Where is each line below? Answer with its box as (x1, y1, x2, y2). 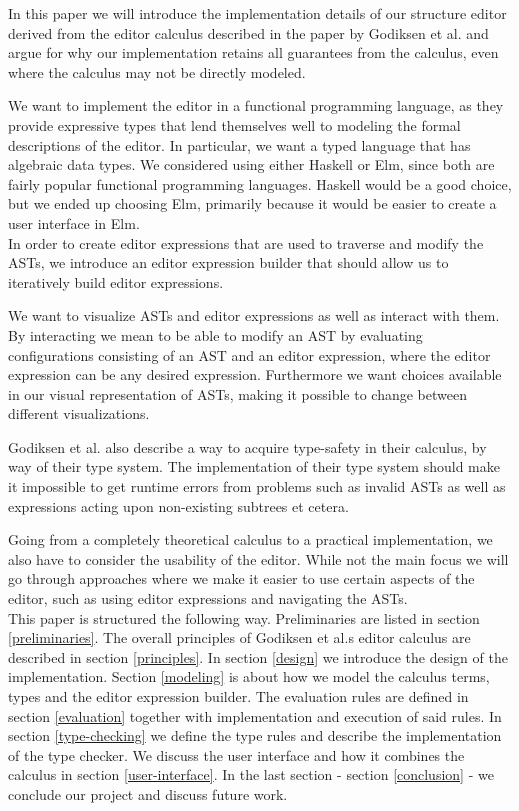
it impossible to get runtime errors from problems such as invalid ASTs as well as (8, 476, 506, 497)
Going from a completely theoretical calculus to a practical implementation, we (8, 529, 493, 550)
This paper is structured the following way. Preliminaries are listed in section (8, 607, 480, 628)
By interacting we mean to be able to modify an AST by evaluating (8, 324, 423, 345)
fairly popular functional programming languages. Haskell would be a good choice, (8, 173, 512, 194)
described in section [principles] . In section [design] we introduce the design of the (8, 646, 508, 667)
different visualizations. (8, 403, 150, 424)
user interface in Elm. (8, 212, 140, 233)
